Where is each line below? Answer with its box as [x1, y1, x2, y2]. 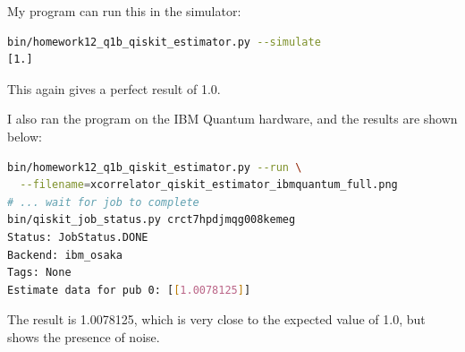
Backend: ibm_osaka [7, 248, 123, 262]
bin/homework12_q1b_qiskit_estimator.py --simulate [7, 35, 321, 48]
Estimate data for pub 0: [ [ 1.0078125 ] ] [7, 283, 251, 296]
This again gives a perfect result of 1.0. [7, 79, 221, 98]
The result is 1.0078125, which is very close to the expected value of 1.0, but [7, 310, 426, 329]
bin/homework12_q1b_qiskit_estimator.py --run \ [7, 160, 302, 174]
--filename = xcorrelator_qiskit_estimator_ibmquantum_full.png [20, 178, 398, 192]
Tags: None [7, 266, 72, 279]
